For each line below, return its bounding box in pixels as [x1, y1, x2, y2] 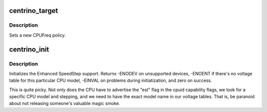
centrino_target [9, 6, 58, 15]
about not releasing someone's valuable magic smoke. [9, 101, 121, 107]
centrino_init [9, 45, 49, 54]
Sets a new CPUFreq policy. [9, 32, 66, 38]
